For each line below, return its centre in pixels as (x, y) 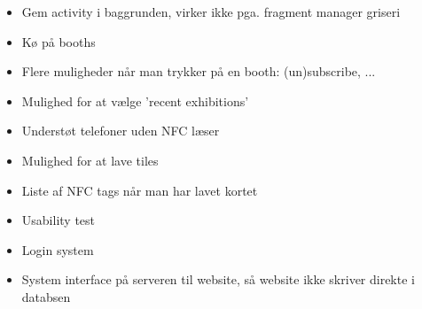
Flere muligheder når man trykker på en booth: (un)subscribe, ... (199, 71)
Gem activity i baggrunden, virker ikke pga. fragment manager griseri (211, 12)
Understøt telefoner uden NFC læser (121, 131)
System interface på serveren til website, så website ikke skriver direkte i (218, 279)
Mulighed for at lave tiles (90, 160)
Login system (58, 249)
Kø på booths (59, 41)
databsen (46, 296)
